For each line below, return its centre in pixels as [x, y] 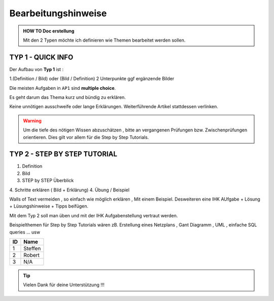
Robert [32, 255]
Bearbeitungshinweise [58, 13]
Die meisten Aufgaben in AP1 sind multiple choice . [63, 88]
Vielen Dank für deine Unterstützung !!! [64, 285]
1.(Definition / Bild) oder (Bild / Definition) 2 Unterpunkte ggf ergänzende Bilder [92, 79]
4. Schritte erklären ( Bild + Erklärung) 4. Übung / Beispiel [69, 190]
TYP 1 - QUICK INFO [41, 57]
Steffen [32, 248]
